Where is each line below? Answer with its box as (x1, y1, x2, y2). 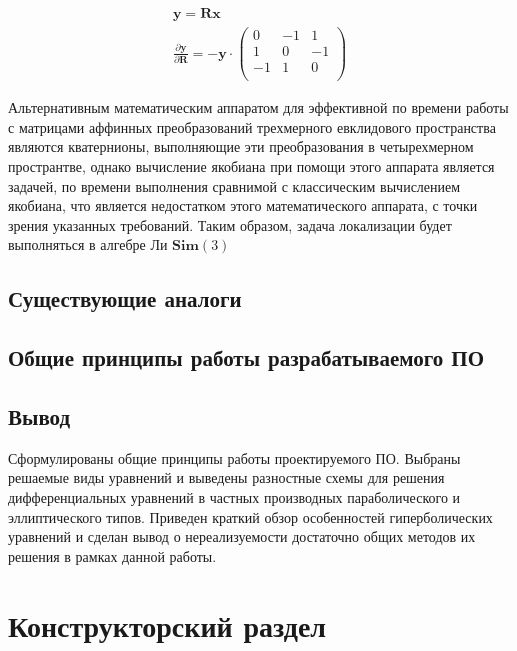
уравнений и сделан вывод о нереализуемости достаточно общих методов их (8, 526, 476, 547)
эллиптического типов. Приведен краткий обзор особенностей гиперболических (8, 506, 493, 527)
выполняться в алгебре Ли (8, 234, 168, 255)
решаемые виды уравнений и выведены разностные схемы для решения (8, 467, 445, 488)
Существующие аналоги (8, 283, 242, 314)
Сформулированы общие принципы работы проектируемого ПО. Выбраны (8, 447, 461, 468)
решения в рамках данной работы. (8, 545, 217, 566)
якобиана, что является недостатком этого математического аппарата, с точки (8, 195, 478, 216)
